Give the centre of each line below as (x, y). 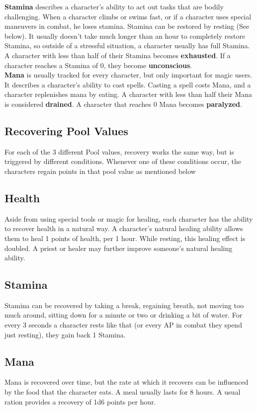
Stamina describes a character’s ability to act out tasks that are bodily (114, 6)
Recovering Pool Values (66, 130)
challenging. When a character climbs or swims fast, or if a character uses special (128, 16)
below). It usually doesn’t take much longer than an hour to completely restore (125, 36)
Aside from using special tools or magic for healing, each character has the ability (129, 218)
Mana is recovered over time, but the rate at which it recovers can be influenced (127, 382)
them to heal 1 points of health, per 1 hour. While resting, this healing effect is (125, 238)
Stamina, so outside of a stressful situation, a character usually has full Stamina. (127, 45)
